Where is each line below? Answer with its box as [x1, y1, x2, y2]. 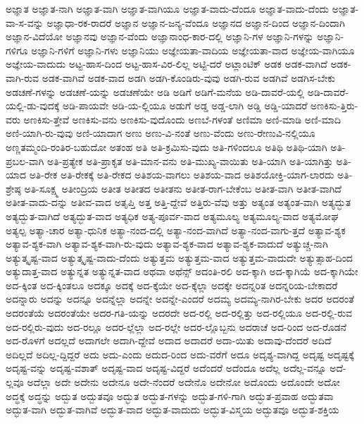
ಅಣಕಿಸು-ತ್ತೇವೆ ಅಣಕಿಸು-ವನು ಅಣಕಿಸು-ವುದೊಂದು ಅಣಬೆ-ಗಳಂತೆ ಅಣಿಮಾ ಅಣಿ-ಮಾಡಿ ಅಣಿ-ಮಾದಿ [23, 111, 341, 126]
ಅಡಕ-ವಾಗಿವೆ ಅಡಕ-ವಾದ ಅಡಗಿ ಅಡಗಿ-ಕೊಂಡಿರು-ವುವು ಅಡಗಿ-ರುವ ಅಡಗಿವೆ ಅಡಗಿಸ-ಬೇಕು [42, 70, 335, 85]
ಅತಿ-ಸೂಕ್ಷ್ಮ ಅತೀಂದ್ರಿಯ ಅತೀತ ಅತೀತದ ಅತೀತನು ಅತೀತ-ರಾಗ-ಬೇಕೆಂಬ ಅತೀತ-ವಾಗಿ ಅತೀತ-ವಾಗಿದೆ [24, 181, 341, 195]
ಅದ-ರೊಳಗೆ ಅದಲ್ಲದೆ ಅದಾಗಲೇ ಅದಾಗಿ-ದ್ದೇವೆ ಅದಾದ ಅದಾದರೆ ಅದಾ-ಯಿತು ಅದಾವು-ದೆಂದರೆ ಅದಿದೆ [6, 333, 332, 348]
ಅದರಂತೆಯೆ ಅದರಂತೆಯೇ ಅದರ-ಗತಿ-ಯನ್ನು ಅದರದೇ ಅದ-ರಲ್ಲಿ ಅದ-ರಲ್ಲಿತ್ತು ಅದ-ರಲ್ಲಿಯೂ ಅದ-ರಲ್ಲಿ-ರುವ [6, 305, 353, 320]
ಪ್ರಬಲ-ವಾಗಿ [6, 153, 44, 168]
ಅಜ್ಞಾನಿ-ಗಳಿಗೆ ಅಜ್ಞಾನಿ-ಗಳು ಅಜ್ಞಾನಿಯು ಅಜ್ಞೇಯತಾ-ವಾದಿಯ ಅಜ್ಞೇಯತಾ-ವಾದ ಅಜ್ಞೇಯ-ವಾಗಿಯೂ [31, 42, 355, 57]
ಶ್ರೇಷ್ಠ [6, 181, 21, 195]
